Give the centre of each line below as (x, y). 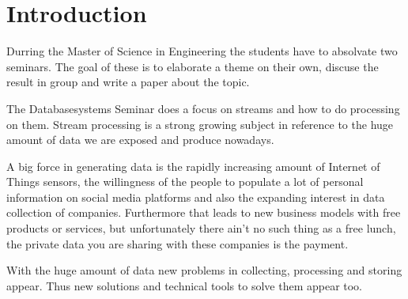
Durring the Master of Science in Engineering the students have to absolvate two (202, 51)
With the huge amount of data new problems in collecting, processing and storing (204, 270)
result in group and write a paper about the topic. (128, 82)
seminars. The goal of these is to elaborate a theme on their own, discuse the (193, 66)
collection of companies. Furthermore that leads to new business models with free (204, 212)
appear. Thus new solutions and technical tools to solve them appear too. (185, 285)
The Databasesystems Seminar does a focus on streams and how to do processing (203, 108)
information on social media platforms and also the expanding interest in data (196, 197)
